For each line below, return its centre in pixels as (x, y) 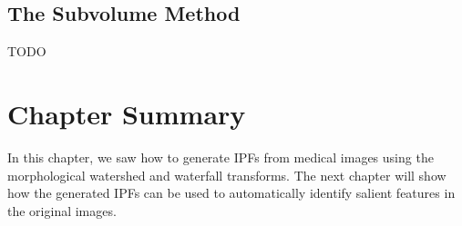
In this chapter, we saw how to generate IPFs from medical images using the (221, 157)
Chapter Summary (127, 113)
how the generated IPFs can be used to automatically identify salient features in (231, 193)
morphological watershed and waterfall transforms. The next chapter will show (227, 175)
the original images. (62, 210)
